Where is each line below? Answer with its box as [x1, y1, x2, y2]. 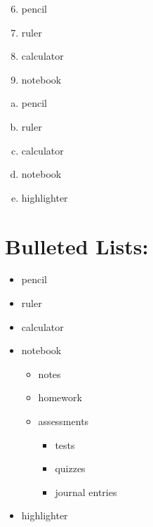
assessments [38, 414, 89, 429]
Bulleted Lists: [5, 231, 149, 260]
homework [38, 390, 82, 405]
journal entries [55, 484, 117, 499]
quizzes [55, 461, 86, 476]
